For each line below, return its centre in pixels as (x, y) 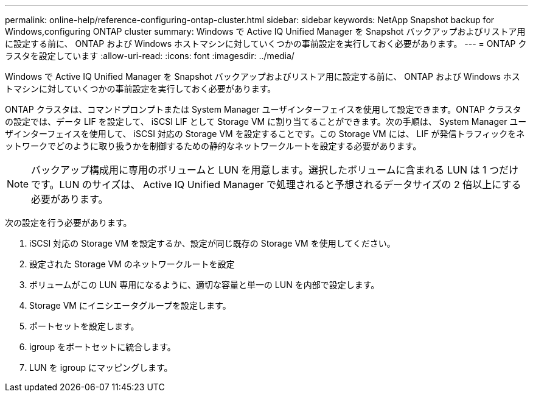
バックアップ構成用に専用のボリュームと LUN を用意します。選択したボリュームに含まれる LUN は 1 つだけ (275, 170)
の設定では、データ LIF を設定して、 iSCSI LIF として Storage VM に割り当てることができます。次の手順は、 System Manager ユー (266, 121)
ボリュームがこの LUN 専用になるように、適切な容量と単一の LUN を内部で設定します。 (204, 285)
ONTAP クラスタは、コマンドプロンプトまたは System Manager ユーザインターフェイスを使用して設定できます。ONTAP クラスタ (263, 109)
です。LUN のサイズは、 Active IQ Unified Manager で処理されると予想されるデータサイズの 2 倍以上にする (276, 184)
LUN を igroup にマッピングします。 (101, 367)
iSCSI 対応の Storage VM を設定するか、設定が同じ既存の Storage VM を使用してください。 (212, 243)
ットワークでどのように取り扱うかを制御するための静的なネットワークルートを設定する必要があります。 (213, 146)
